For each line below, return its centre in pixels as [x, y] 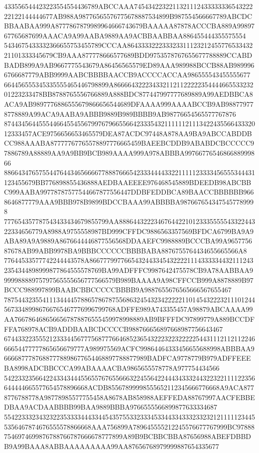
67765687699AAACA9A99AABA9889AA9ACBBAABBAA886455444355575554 [125, 35]
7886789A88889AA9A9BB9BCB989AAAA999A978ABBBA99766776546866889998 [129, 152]
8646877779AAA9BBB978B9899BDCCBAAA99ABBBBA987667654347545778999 [129, 201]
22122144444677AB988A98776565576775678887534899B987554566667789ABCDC [128, 16]
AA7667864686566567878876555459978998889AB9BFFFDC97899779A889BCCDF [129, 319]
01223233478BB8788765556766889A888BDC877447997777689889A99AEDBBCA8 [129, 94]
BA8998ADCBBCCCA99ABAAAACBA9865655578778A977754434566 [112, 367]
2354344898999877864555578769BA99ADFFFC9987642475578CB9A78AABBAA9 [129, 270]
